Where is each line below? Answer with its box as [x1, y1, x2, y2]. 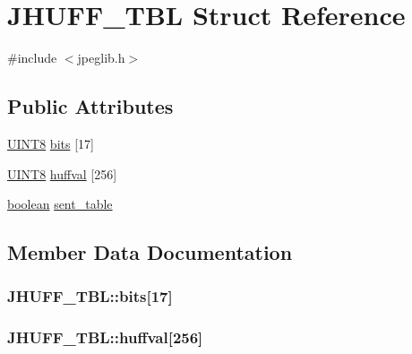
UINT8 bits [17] [7, 134, 94, 152]
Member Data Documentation [7, 238, 293, 266]
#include [7, 48, 57, 67]
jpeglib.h [77, 48, 125, 67]
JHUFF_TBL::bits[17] [7, 285, 173, 307]
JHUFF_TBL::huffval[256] [7, 326, 203, 349]
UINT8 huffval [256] [7, 164, 117, 183]
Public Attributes [7, 92, 174, 120]
